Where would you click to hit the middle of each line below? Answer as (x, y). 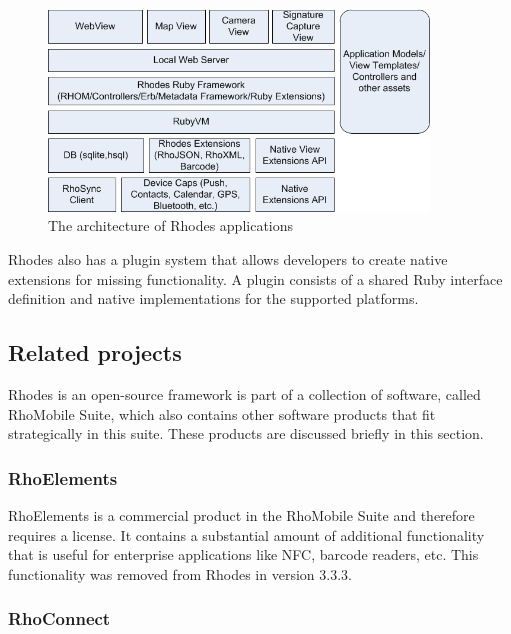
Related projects (95, 352)
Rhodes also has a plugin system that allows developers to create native (228, 259)
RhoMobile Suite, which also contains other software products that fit (222, 413)
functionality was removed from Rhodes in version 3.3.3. (180, 573)
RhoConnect (59, 618)
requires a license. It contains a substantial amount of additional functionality (246, 534)
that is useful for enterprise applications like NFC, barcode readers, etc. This (243, 554)
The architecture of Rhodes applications (171, 225)
